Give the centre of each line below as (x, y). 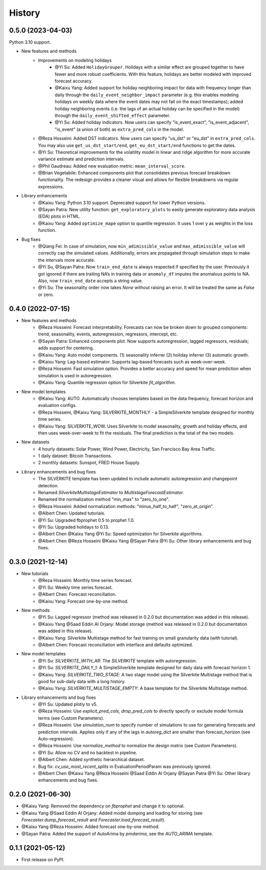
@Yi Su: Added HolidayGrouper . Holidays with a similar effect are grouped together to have (150, 67)
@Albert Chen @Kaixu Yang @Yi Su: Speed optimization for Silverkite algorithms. (120, 534)
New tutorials (35, 574)
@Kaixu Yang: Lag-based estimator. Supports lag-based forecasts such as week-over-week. (132, 362)
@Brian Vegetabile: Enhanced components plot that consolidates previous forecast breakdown (134, 173)
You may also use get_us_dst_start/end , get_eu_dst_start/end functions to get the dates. (137, 145)
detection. (49, 485)
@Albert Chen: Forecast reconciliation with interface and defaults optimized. (116, 645)
